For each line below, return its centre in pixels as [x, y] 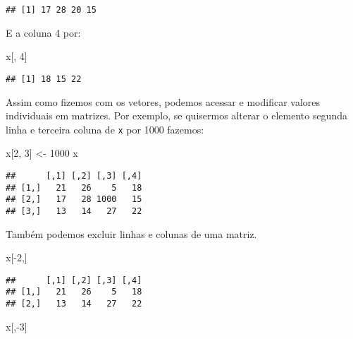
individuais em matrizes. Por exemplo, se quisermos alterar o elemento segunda [176, 115]
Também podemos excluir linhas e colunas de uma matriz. [131, 233]
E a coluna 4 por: [43, 32]
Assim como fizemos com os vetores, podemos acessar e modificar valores [163, 101]
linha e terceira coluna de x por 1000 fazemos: [105, 129]
